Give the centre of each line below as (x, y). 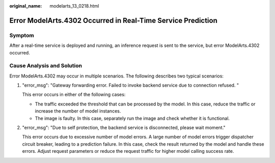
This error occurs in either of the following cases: (74, 95)
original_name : (26, 6)
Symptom (22, 35)
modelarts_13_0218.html (74, 6)
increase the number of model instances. (78, 111)
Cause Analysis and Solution (46, 66)
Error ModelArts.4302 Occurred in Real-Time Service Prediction (113, 20)
